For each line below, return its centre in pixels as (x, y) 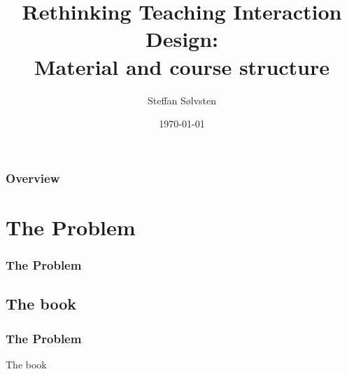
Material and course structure (182, 66)
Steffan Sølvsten (182, 100)
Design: (182, 39)
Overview (33, 178)
